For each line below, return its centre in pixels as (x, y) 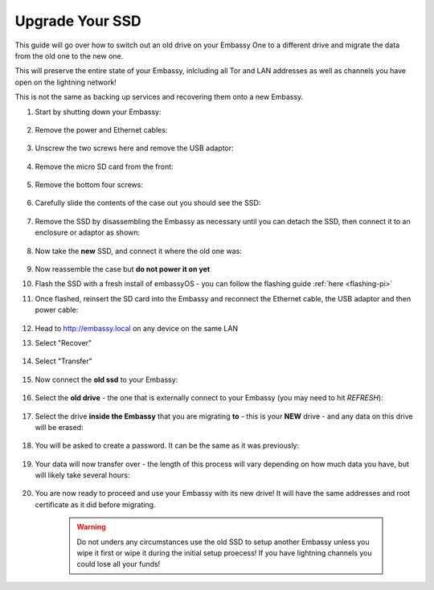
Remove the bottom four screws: (89, 185)
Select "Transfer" (63, 361)
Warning (91, 527)
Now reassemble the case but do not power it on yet (123, 269)
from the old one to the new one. (69, 55)
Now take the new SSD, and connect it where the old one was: (139, 251)
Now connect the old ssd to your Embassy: (106, 379)
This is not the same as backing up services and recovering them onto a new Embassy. (159, 97)
